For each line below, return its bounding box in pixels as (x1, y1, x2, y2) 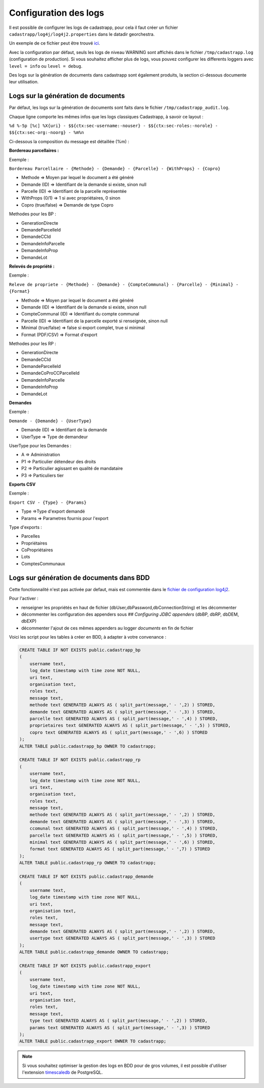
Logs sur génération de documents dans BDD (9, 573, 150, 582)
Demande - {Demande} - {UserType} (9, 418, 92, 424)
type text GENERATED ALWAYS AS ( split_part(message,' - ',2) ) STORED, (29, 1018, 208, 1024)
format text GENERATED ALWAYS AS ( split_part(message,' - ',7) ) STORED (29, 846, 210, 852)
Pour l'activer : (9, 596, 39, 601)
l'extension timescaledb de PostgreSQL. (22, 1069, 103, 1075)
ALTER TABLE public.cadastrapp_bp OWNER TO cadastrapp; (19, 743, 156, 749)
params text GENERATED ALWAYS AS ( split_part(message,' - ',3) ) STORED (29, 1025, 210, 1030)
